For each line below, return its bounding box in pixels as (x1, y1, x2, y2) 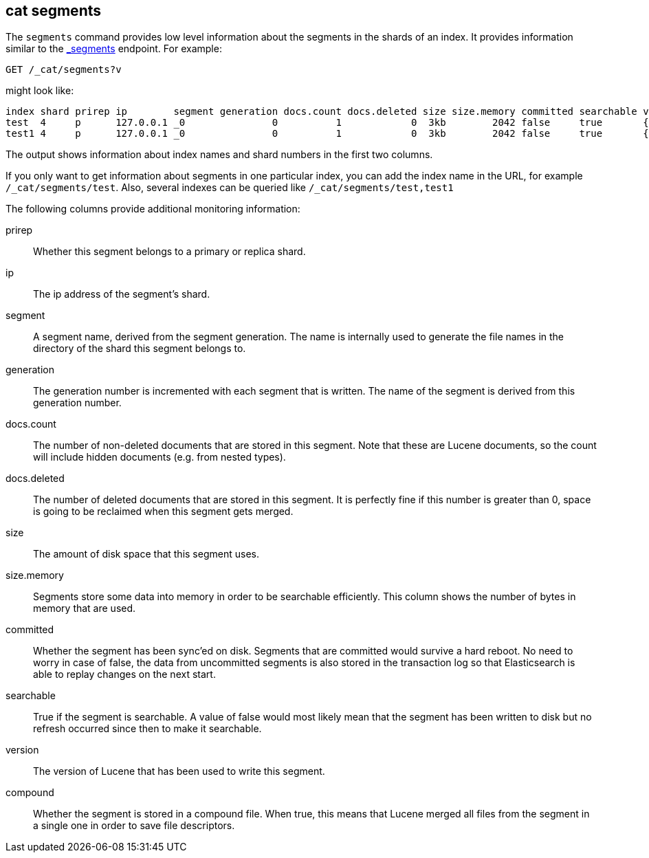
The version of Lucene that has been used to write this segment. (33, 765, 325, 778)
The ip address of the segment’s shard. (33, 288, 210, 300)
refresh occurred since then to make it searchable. (33, 723, 262, 735)
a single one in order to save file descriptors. (33, 819, 235, 832)
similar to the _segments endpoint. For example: (5, 43, 222, 55)
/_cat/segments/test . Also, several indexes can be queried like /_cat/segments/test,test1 (5, 181, 454, 194)
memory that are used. (33, 602, 136, 615)
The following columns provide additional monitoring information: (5, 203, 300, 215)
